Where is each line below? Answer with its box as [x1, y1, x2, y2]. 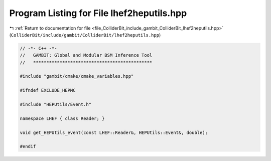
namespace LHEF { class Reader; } [20, 115, 105, 121]
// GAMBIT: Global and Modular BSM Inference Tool [20, 53, 153, 58]
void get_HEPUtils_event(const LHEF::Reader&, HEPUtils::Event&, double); [20, 129, 208, 135]
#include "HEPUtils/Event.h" [20, 102, 92, 107]
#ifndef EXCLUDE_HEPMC [20, 88, 76, 93]
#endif [20, 143, 36, 149]
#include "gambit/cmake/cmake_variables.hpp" [20, 73, 134, 79]
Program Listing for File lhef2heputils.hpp [9, 8, 187, 19]
